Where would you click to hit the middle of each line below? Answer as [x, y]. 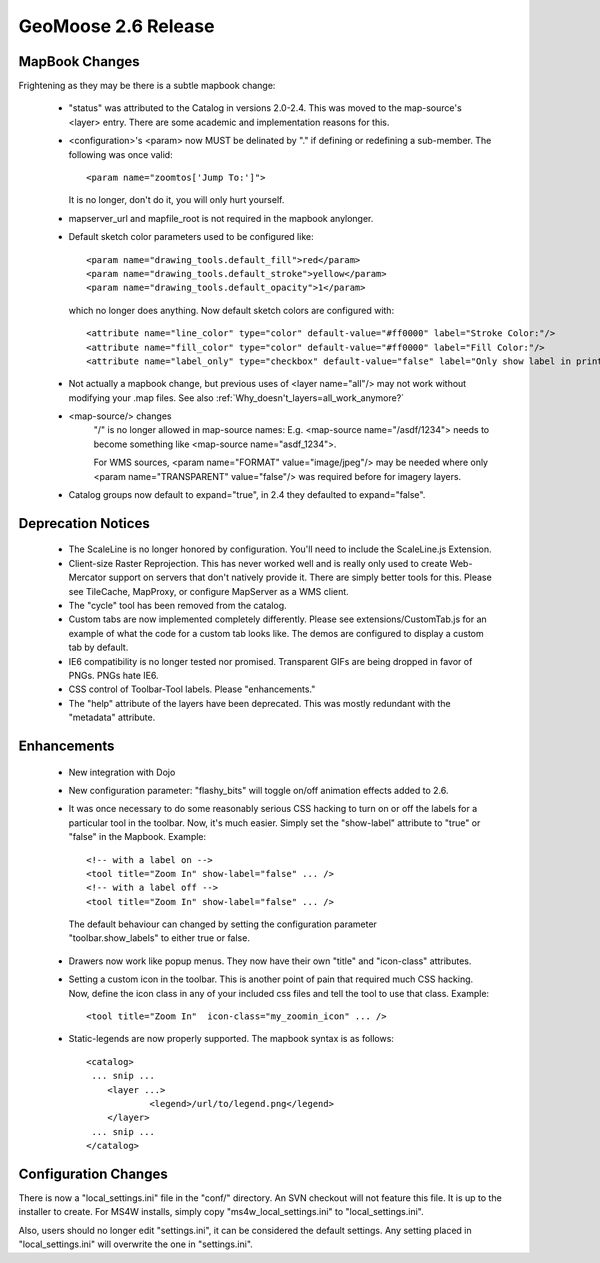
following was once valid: [121, 154]
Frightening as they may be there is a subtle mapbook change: [147, 86]
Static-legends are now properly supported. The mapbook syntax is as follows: [231, 1039]
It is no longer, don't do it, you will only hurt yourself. [176, 200]
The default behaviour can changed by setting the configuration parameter [222, 924]
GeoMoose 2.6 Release [116, 26]
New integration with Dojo [122, 772]
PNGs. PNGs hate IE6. [113, 675]
